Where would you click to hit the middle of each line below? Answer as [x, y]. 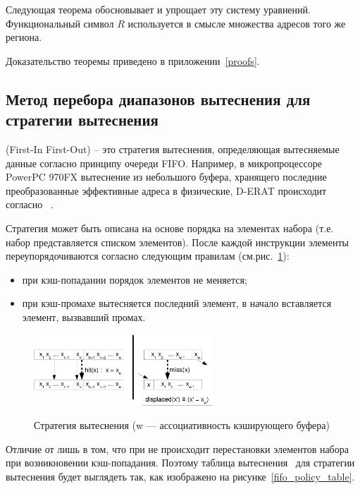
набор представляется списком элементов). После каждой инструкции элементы [177, 242]
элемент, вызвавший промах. [84, 316]
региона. [24, 37]
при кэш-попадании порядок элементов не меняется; [135, 279]
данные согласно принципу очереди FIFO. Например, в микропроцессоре [164, 163]
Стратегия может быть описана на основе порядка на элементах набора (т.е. [170, 228]
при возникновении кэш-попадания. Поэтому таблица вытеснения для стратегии [180, 463]
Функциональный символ [60, 23]
